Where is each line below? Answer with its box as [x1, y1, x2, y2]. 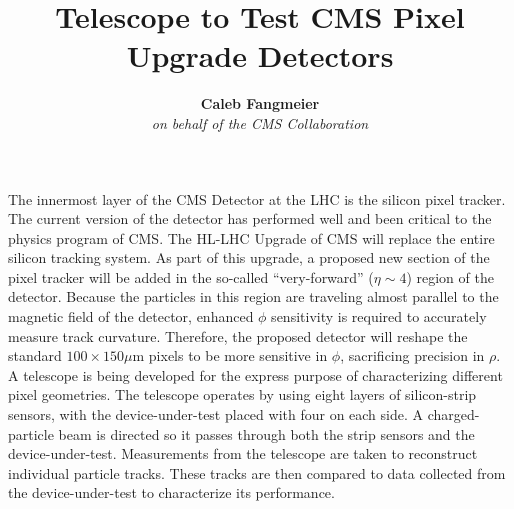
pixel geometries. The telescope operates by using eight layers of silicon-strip [8, 384, 477, 405]
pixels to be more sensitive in [148, 345, 328, 366]
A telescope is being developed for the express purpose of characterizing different [8, 364, 503, 385]
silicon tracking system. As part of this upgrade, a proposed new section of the [8, 247, 490, 268]
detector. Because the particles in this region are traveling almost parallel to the [8, 286, 499, 307]
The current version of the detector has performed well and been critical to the [8, 208, 492, 229]
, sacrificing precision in [340, 345, 485, 366]
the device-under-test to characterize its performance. [8, 482, 335, 503]
